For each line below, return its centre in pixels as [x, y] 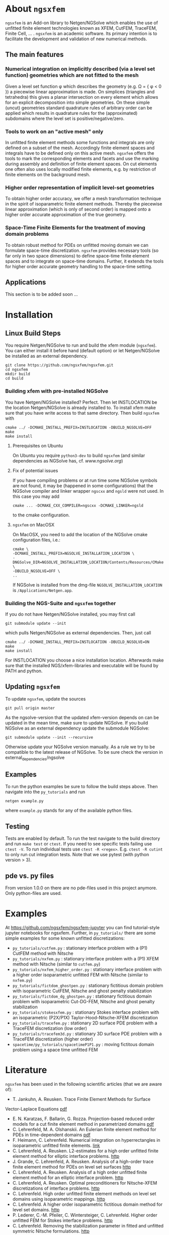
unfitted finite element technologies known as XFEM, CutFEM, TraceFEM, [81, 28]
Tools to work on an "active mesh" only [54, 132]
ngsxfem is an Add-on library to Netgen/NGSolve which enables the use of [82, 23]
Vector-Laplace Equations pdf [36, 1109]
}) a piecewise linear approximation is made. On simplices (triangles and [80, 92]
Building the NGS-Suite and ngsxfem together [61, 603]
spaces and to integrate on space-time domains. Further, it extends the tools [84, 261]
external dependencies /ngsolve [35, 758]
